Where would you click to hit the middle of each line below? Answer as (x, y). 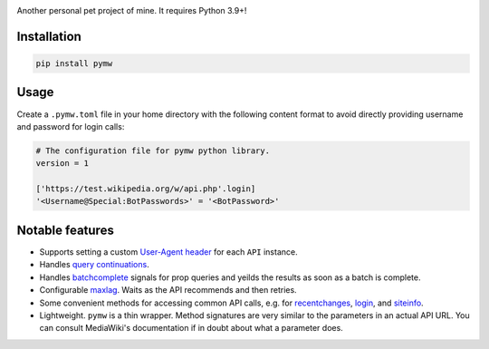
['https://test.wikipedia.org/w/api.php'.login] (146, 189)
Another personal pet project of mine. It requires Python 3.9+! (132, 10)
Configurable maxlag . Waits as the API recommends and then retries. (168, 290)
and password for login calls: (71, 126)
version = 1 (62, 164)
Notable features (66, 230)
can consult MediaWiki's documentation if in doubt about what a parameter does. (191, 328)
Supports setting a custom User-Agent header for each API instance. (168, 252)
